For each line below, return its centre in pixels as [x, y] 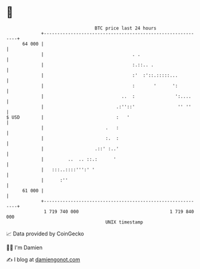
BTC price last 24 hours [126, 28]
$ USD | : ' [68, 117]
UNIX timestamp [124, 222]
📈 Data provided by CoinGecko [45, 234]
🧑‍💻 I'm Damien [25, 247]
